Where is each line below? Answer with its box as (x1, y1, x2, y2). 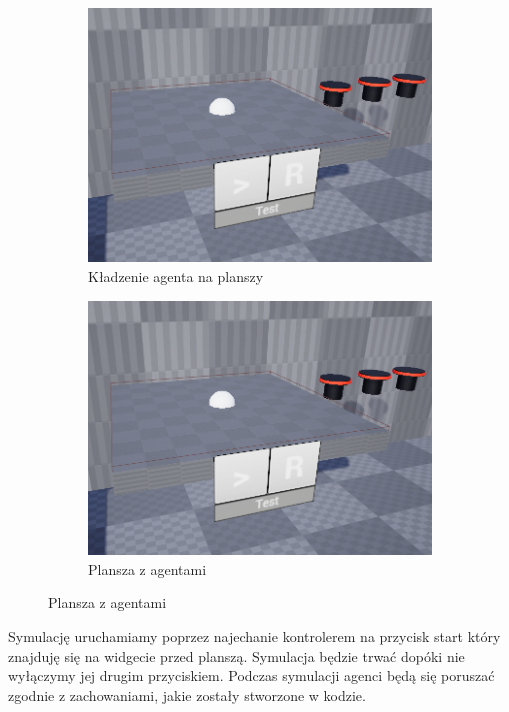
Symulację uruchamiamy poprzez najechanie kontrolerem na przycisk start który (8, 625, 501, 646)
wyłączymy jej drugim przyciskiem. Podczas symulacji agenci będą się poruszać (8, 665, 495, 686)
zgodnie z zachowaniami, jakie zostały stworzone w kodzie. (8, 684, 366, 705)
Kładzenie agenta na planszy (88, 266, 264, 287)
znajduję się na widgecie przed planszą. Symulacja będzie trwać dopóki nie (8, 645, 465, 666)
